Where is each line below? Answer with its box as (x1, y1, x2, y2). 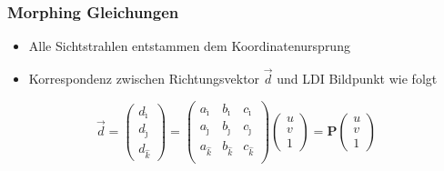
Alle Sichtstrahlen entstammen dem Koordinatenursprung (28, 36, 350, 55)
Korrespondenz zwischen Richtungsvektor (28, 69, 260, 88)
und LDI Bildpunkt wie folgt (277, 69, 438, 88)
